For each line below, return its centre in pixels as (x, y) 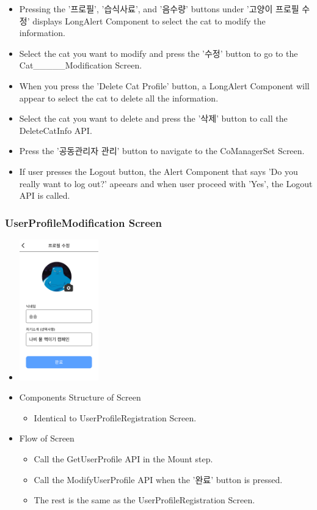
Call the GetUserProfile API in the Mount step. (123, 459)
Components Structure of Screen (80, 397)
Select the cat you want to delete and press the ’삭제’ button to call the (153, 118)
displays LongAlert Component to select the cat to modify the (149, 20)
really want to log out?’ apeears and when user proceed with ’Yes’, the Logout (166, 183)
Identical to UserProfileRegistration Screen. (115, 417)
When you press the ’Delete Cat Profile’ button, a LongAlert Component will (164, 85)
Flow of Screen (47, 438)
